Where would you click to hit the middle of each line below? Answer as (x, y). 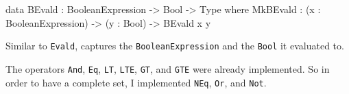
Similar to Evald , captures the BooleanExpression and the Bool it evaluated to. (175, 46)
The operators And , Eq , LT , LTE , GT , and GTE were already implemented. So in (168, 68)
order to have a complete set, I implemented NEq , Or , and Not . (136, 82)
